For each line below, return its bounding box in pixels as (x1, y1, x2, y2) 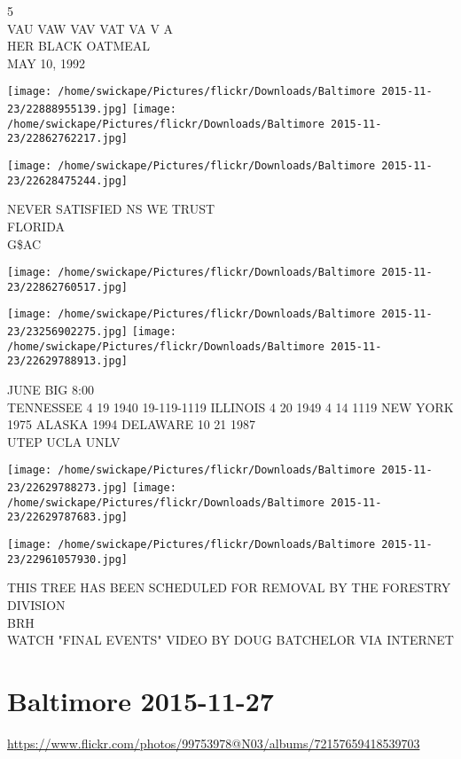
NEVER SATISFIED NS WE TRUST (7, 200, 215, 218)
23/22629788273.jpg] (7, 481, 129, 495)
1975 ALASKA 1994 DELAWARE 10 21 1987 (7, 415, 255, 434)
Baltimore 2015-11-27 (7, 682, 274, 718)
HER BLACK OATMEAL (7, 36, 150, 55)
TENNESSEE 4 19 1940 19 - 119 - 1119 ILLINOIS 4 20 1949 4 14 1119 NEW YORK (7, 397, 454, 416)
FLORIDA (7, 216, 65, 235)
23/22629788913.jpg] (7, 355, 129, 368)
